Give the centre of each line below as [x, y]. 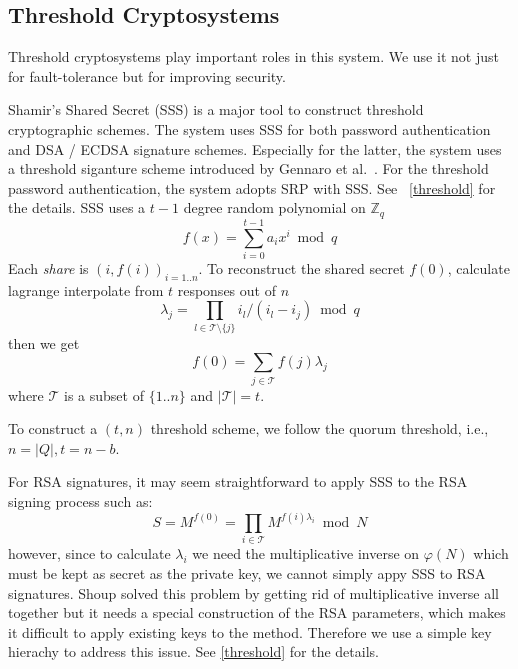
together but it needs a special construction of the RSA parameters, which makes [257, 612]
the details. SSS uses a [77, 207]
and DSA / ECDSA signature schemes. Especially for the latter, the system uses [255, 148]
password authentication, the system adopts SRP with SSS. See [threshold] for [252, 187]
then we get [44, 342]
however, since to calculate [89, 553]
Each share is [48, 267]
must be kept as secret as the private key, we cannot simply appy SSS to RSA [247, 572]
